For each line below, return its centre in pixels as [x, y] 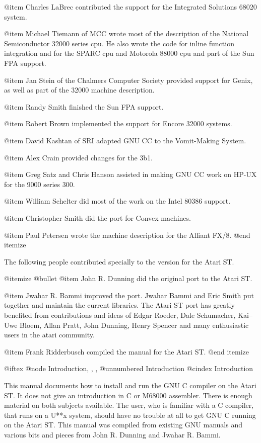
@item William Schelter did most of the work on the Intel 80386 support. [117, 201]
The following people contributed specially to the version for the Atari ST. [119, 261]
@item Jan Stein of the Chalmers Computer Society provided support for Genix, [128, 80]
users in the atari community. [49, 335]
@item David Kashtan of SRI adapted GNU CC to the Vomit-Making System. [125, 140]
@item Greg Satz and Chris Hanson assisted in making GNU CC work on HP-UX [130, 174]
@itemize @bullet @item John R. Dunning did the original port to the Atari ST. [128, 278]
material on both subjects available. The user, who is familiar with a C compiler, [129, 405]
